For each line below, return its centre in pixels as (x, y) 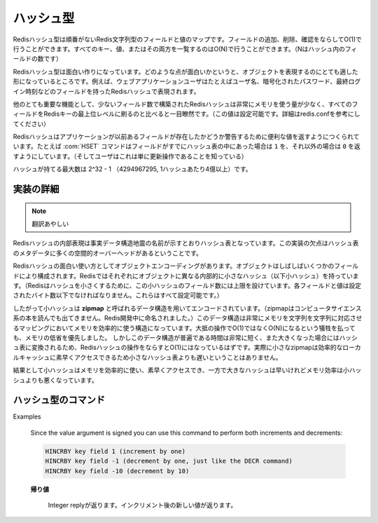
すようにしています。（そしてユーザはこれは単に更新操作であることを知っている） (130, 156)
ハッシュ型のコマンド (59, 400)
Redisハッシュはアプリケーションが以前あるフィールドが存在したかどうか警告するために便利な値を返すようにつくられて (186, 137)
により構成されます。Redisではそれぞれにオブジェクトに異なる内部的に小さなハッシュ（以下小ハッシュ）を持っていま (189, 276)
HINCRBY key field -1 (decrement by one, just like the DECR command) (169, 461)
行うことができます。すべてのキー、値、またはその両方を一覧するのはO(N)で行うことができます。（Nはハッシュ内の (179, 48)
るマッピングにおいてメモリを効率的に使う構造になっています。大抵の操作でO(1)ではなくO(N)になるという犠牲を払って (184, 328)
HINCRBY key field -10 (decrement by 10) (117, 471)
